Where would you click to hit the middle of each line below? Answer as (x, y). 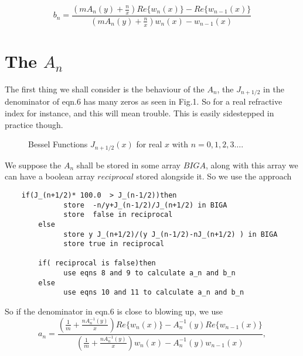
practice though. (34, 124)
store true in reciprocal (114, 244)
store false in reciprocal (118, 215)
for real (149, 144)
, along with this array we (252, 165)
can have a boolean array (50, 176)
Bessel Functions (58, 144)
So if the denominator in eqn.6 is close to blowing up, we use (114, 311)
